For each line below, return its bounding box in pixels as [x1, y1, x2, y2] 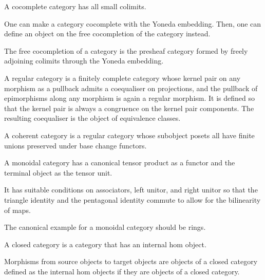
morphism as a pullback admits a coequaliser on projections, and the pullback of [4, 82, 258, 93]
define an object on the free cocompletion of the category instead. [4, 28, 211, 39]
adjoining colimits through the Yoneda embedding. [4, 55, 164, 66]
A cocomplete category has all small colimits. [4, 1, 146, 11]
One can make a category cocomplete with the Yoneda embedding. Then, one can [4, 18, 261, 29]
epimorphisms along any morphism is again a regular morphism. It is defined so [4, 93, 255, 103]
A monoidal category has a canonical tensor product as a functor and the [4, 157, 235, 168]
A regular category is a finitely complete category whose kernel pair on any [4, 72, 241, 83]
